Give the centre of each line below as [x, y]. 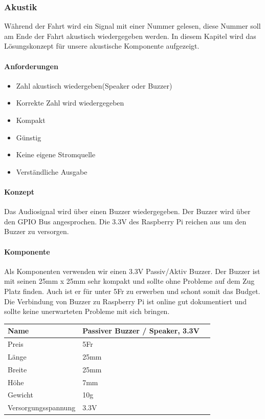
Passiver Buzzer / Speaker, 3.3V [141, 331]
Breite [17, 369]
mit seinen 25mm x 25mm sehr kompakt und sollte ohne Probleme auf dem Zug [129, 281]
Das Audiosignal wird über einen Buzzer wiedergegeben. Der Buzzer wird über [127, 211]
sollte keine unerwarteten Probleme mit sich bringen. [87, 311]
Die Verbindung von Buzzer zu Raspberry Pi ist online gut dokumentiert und [126, 301]
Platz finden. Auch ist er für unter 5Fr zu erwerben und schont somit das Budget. [132, 291]
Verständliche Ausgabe [52, 171]
